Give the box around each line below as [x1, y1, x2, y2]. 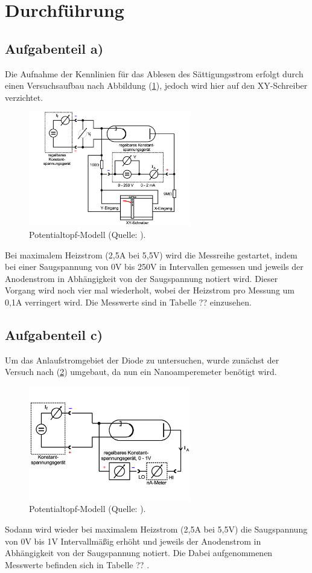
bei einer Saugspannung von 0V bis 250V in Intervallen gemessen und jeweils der [5, 260, 304, 273]
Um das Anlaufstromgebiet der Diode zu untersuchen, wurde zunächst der [5, 353, 279, 366]
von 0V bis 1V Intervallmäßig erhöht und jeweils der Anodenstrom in [5, 534, 261, 547]
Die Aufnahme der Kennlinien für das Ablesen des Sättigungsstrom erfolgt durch [5, 67, 304, 80]
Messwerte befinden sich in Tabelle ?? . [5, 558, 150, 571]
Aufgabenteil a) [5, 39, 104, 57]
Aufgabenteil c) [5, 325, 103, 344]
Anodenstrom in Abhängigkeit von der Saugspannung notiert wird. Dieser [5, 272, 278, 284]
